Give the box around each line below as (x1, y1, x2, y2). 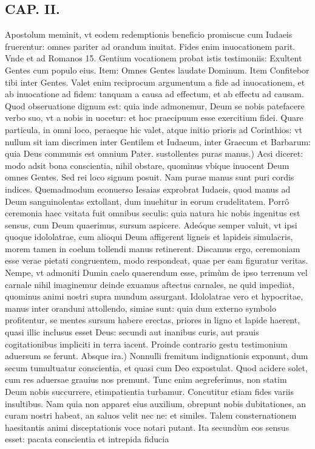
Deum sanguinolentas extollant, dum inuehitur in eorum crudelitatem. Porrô (5, 194, 290, 207)
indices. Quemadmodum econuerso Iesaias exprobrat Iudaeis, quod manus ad (5, 182, 291, 195)
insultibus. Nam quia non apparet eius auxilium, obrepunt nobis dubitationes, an (5, 397, 307, 410)
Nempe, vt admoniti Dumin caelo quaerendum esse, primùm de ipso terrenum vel (5, 266, 308, 279)
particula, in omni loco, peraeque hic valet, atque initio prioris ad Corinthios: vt (5, 123, 303, 135)
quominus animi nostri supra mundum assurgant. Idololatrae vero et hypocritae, (5, 290, 303, 303)
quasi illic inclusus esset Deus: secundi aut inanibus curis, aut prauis (5, 326, 259, 338)
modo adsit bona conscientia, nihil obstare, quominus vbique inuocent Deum (5, 159, 290, 171)
